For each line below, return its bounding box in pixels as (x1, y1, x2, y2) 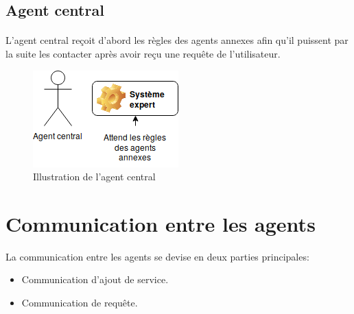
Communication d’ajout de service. (21, 272, 169, 287)
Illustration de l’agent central (33, 169, 156, 184)
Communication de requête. (21, 295, 138, 310)
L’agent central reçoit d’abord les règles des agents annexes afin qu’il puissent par (5, 33, 349, 47)
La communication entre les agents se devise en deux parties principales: (5, 249, 309, 263)
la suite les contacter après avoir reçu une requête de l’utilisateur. (5, 46, 281, 60)
